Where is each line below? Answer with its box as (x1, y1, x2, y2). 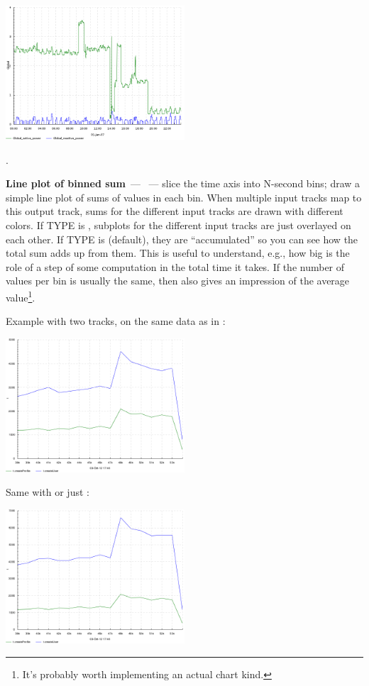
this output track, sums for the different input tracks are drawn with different (6, 204, 343, 218)
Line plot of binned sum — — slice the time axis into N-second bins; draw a (6, 176, 360, 191)
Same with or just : (6, 485, 89, 499)
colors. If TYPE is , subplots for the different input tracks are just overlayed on (6, 217, 351, 232)
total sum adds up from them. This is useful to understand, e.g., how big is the (6, 245, 350, 260)
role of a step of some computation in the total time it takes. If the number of (6, 259, 345, 274)
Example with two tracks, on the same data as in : (6, 314, 226, 328)
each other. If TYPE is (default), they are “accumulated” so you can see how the (6, 231, 358, 246)
